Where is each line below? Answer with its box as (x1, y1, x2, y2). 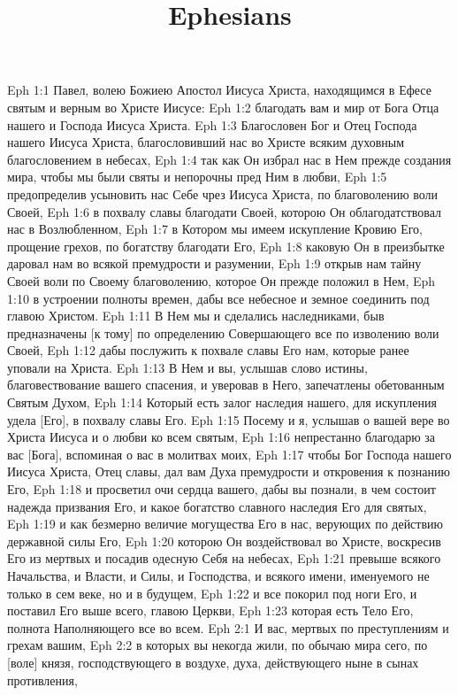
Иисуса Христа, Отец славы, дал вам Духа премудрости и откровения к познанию (7, 462, 450, 481)
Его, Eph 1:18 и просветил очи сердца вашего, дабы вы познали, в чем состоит (7, 480, 436, 498)
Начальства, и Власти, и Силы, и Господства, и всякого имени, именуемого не (7, 567, 430, 584)
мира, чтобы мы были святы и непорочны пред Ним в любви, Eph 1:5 (7, 167, 387, 186)
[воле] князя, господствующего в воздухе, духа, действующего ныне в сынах (7, 653, 419, 671)
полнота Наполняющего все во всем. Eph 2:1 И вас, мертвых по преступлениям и (7, 618, 449, 637)
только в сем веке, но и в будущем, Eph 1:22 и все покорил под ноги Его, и (7, 583, 417, 602)
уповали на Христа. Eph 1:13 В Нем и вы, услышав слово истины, (7, 358, 368, 376)
